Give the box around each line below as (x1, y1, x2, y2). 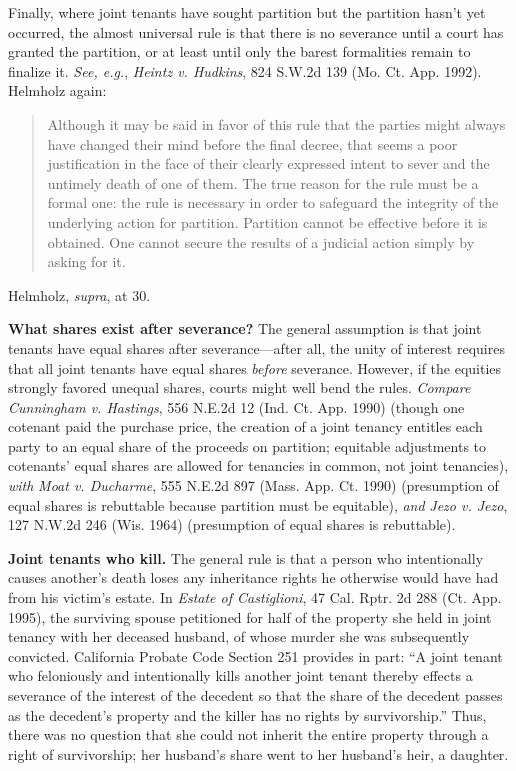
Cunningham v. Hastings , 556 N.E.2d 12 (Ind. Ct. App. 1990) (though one (8, 396, 465, 417)
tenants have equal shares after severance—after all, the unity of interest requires (8, 337, 505, 358)
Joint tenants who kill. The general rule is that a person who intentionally (8, 547, 484, 568)
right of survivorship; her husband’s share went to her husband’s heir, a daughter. (8, 743, 509, 764)
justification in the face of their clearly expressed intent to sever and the (47, 153, 490, 174)
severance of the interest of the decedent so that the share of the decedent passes (8, 685, 503, 705)
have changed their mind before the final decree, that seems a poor (47, 133, 458, 154)
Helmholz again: (8, 80, 107, 101)
